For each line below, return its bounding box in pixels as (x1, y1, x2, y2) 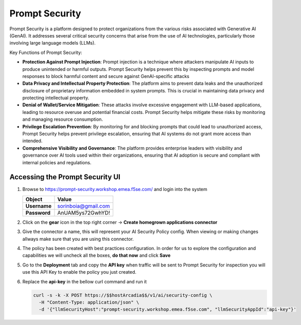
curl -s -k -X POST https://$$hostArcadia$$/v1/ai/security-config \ (33, 292, 213, 298)
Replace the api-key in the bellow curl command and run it (22, 278, 147, 284)
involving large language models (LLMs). (9, 40, 96, 46)
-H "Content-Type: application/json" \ (39, 299, 139, 305)
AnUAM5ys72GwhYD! (57, 209, 111, 216)
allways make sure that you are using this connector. (22, 236, 134, 242)
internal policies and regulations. (22, 159, 92, 165)
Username (25, 202, 51, 209)
